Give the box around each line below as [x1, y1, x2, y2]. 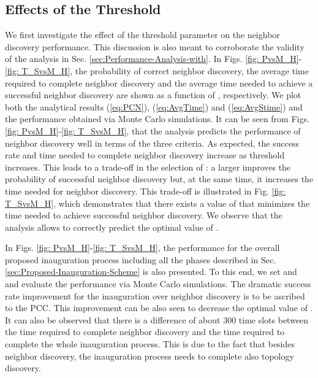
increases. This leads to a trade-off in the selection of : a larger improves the [5, 160, 291, 173]
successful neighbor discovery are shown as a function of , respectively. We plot [5, 88, 301, 101]
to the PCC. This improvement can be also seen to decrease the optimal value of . [5, 301, 313, 314]
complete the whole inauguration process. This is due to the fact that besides [5, 337, 295, 350]
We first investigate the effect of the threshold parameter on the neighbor [5, 28, 280, 41]
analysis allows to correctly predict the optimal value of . [5, 220, 219, 233]
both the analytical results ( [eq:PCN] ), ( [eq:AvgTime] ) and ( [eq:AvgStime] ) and [5, 100, 303, 113]
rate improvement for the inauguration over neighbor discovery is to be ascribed [5, 289, 305, 302]
